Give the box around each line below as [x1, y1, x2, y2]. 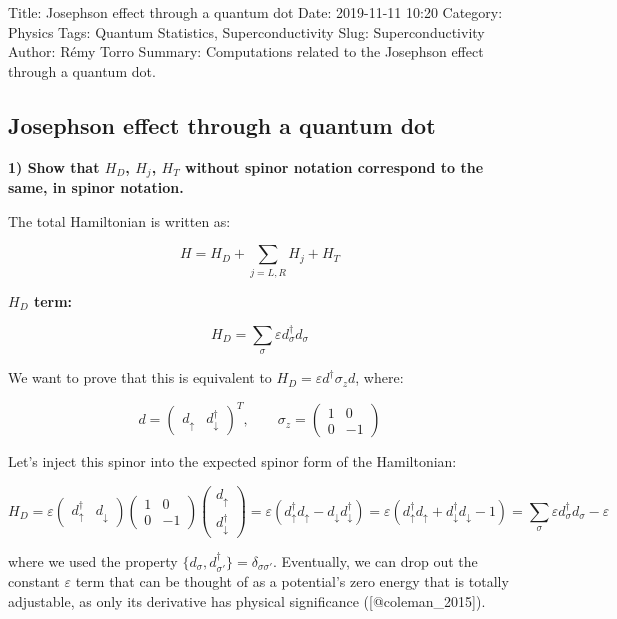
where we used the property [8, 551, 178, 572]
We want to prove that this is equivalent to [8, 367, 272, 388]
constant [8, 571, 60, 592]
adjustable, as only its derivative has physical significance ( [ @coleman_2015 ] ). [8, 591, 486, 612]
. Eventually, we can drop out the [272, 551, 478, 572]
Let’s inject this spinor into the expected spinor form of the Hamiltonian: [8, 451, 457, 472]
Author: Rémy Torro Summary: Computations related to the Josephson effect [8, 41, 484, 62]
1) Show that [8, 156, 100, 177]
